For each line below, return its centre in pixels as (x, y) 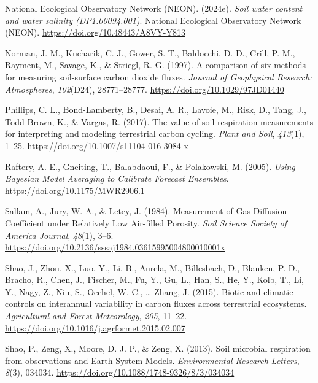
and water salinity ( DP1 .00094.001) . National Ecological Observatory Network (153, 20)
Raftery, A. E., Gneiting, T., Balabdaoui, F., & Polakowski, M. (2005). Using (150, 166)
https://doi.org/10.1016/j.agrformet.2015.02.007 (95, 327)
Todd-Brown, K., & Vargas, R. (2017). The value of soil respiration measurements (159, 121)
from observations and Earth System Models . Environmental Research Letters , (152, 360)
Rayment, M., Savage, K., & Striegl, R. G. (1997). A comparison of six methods (156, 65)
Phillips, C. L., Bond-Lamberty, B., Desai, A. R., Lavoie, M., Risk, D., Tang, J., (156, 110)
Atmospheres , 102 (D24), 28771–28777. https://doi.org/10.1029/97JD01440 (145, 89)
